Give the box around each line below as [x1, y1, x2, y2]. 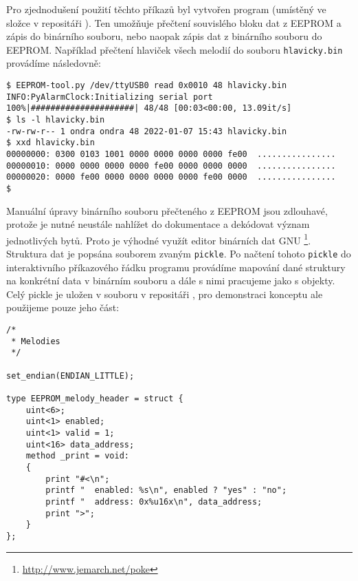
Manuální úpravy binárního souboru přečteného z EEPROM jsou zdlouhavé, [6, 203, 328, 218]
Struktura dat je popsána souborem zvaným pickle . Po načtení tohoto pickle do [6, 246, 351, 261]
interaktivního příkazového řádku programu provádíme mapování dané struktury [6, 260, 346, 274]
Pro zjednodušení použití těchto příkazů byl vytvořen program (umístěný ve [6, 2, 326, 16]
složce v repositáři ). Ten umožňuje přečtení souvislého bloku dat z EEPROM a [6, 15, 342, 30]
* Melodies [11, 336, 60, 346]
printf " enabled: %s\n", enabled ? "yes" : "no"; [45, 485, 287, 496]
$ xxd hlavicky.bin [6, 138, 95, 148]
